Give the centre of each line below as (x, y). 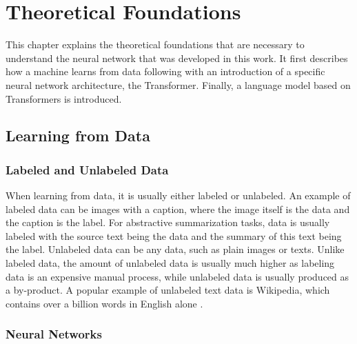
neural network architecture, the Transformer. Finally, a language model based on (178, 84)
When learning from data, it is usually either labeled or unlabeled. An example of (178, 195)
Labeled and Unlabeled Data (87, 169)
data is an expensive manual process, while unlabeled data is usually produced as (177, 276)
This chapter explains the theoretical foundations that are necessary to (155, 44)
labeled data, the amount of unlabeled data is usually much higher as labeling (170, 263)
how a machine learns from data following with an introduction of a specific (165, 71)
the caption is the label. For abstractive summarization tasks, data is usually (168, 222)
